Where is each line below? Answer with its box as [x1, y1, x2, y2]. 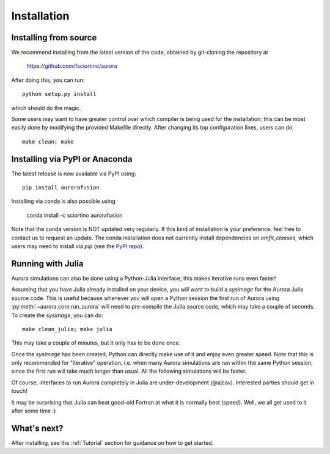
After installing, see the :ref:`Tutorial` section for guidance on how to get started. [11, 439, 214, 446]
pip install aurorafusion [22, 184, 100, 191]
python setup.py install [22, 90, 97, 98]
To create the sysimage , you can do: [11, 312, 103, 319]
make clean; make [22, 138, 74, 145]
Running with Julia [11, 258, 84, 269]
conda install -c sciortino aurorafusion [26, 211, 123, 219]
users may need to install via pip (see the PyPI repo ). [11, 243, 144, 250]
